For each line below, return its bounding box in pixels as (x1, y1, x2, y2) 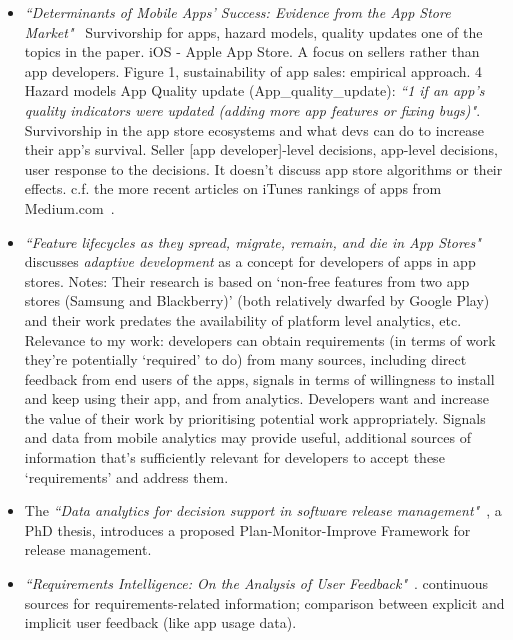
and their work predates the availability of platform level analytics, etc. (24, 309, 462, 330)
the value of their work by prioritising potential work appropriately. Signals (24, 407, 486, 428)
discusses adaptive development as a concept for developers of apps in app (24, 251, 476, 272)
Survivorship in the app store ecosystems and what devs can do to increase (24, 119, 484, 140)
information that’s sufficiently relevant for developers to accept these (24, 447, 445, 468)
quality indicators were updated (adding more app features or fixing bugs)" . (24, 99, 481, 120)
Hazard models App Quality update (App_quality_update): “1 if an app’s (24, 80, 485, 101)
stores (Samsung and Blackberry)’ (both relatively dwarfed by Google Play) (24, 290, 490, 311)
